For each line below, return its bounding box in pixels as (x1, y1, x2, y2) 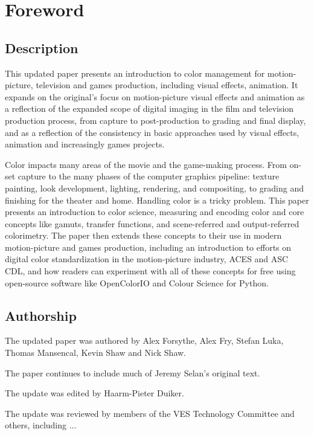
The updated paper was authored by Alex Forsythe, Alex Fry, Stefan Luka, (5, 334, 284, 347)
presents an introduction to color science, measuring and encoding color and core (5, 205, 304, 218)
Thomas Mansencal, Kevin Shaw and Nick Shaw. (5, 346, 186, 359)
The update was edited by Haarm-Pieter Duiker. (5, 387, 184, 399)
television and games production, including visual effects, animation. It (36, 79, 298, 91)
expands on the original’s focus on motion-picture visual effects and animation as (5, 90, 305, 103)
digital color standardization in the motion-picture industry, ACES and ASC (5, 253, 289, 265)
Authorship (5, 306, 77, 324)
